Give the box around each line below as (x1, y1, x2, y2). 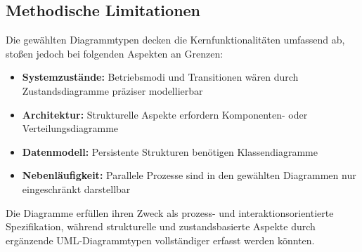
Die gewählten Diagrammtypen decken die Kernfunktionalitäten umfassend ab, (6, 32, 345, 47)
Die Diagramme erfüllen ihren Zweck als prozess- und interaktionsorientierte (6, 205, 334, 220)
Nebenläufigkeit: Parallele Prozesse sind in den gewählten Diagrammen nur (22, 168, 356, 183)
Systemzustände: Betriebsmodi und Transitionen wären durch (22, 69, 299, 84)
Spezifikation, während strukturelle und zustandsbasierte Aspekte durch (6, 219, 316, 234)
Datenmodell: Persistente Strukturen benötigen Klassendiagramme (22, 144, 318, 159)
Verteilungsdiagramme (22, 121, 119, 135)
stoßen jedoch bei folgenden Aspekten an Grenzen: (6, 46, 224, 60)
